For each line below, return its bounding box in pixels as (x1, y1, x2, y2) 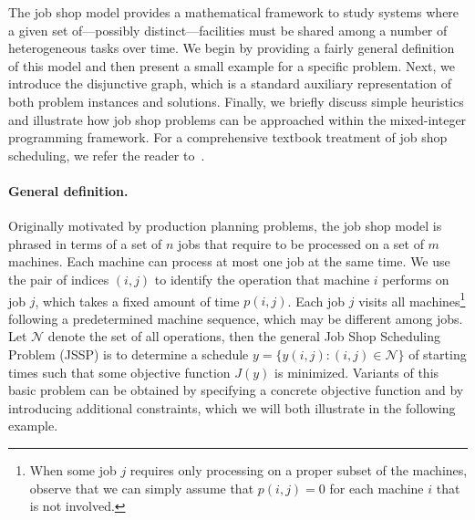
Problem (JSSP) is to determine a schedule (8, 344, 249, 363)
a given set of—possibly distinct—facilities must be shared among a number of (8, 20, 448, 39)
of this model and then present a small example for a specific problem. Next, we (8, 56, 455, 75)
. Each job (287, 291, 346, 310)
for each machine (329, 478, 424, 497)
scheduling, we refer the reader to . (8, 145, 205, 164)
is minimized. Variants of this (274, 362, 439, 381)
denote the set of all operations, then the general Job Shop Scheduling (47, 327, 441, 346)
